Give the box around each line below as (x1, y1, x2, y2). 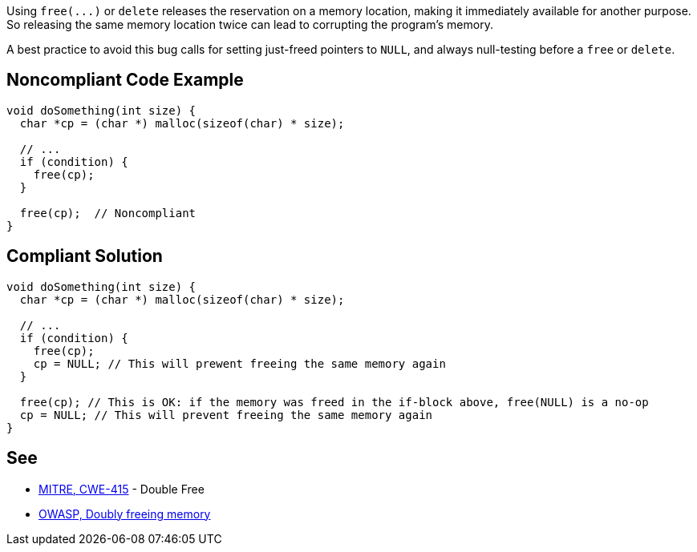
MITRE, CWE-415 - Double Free (38, 481, 205, 496)
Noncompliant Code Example (6, 70, 244, 91)
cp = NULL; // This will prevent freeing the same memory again (19, 408, 433, 421)
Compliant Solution (6, 246, 163, 267)
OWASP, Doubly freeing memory (38, 506, 211, 521)
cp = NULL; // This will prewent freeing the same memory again (33, 357, 446, 370)
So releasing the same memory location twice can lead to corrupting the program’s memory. (6, 18, 493, 31)
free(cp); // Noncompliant (19, 206, 197, 220)
